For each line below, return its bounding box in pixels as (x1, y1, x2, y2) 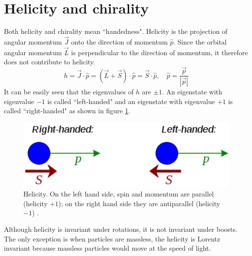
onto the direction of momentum (71, 36, 168, 46)
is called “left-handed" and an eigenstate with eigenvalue (47, 96, 215, 106)
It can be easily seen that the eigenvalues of (4, 87, 134, 97)
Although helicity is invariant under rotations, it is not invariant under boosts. (4, 224, 237, 234)
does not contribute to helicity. (4, 57, 95, 67)
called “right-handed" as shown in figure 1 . (4, 105, 131, 116)
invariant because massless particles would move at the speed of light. (4, 243, 211, 253)
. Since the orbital (173, 36, 227, 46)
